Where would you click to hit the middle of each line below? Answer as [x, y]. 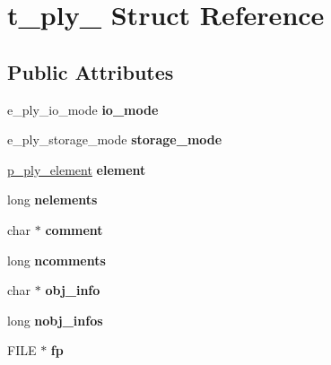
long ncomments [57, 260]
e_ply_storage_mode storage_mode [115, 139]
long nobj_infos [55, 320]
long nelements [52, 200]
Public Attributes [91, 71]
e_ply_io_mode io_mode [83, 109]
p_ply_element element [77, 169]
